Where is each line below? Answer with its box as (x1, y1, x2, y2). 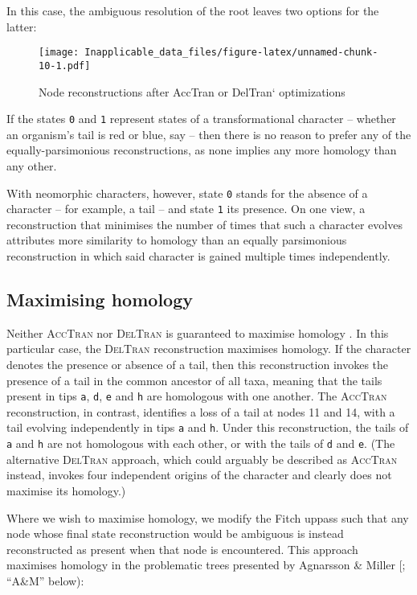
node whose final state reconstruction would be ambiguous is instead (6, 525, 344, 542)
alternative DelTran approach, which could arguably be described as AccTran (6, 450, 398, 467)
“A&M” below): (6, 572, 84, 589)
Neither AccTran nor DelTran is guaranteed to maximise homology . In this (6, 324, 389, 341)
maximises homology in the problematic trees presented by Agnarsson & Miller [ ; (6, 556, 406, 573)
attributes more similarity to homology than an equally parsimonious (6, 232, 347, 248)
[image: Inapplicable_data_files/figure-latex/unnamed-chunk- (39, 47, 378, 59)
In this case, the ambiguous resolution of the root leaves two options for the (6, 2, 379, 18)
